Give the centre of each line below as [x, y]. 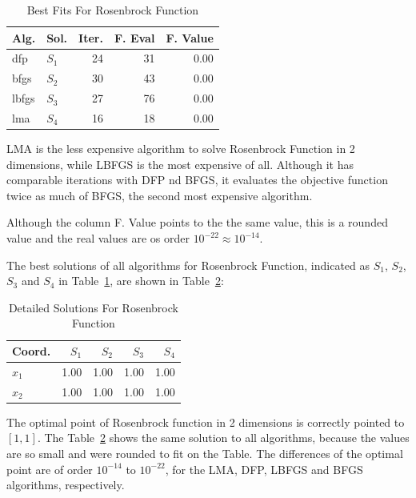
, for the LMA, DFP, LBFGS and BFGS [264, 469]
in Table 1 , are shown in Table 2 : [141, 281]
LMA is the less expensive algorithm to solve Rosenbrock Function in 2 [181, 149]
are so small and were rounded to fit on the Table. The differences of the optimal [205, 453]
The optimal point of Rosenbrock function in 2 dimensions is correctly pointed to [206, 422]
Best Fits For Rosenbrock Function [113, 10]
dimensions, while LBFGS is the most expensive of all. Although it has [180, 164]
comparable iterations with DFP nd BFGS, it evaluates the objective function [197, 180]
